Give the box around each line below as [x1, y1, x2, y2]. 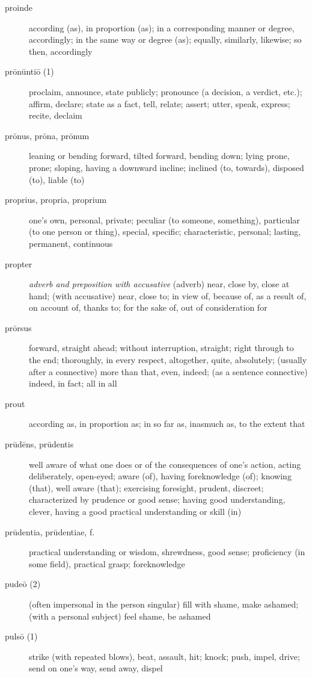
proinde [5, 1, 32, 13]
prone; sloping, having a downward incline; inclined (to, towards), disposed [29, 161, 304, 173]
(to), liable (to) [29, 173, 85, 185]
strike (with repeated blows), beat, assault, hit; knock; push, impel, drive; [29, 650, 300, 662]
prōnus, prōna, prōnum [5, 129, 90, 142]
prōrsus [5, 321, 32, 334]
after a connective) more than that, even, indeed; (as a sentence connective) [29, 365, 308, 378]
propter [5, 257, 32, 270]
